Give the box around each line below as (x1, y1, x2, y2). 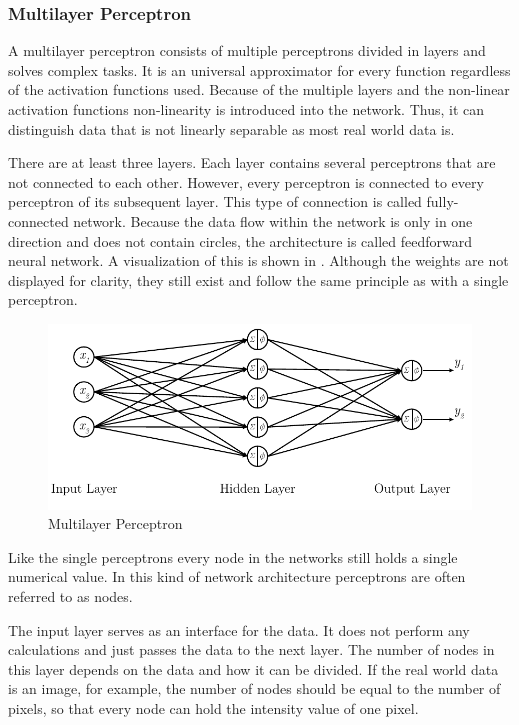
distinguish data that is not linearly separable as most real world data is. (8, 118, 455, 139)
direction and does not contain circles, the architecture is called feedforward (8, 230, 473, 251)
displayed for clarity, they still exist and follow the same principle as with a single (8, 269, 509, 290)
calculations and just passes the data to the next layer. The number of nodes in (8, 639, 495, 660)
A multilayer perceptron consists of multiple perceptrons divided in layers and (8, 40, 486, 61)
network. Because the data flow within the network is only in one (73, 210, 473, 231)
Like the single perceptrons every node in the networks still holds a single (8, 546, 458, 567)
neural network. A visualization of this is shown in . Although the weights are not (8, 250, 509, 271)
